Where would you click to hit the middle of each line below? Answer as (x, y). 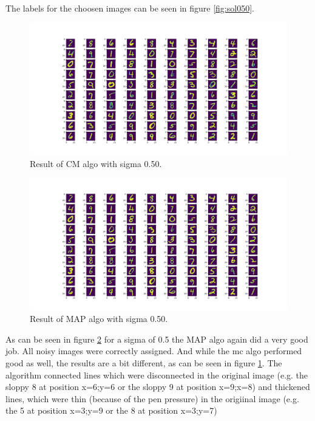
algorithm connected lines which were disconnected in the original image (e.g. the (157, 375)
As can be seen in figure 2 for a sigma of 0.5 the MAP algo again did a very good (157, 339)
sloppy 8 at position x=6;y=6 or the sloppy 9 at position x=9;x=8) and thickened (158, 387)
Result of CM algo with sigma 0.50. (96, 163)
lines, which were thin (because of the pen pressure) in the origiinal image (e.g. (152, 398)
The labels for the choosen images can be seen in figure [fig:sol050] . (130, 8)
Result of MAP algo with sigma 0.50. (99, 319)
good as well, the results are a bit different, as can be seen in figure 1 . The (144, 362)
